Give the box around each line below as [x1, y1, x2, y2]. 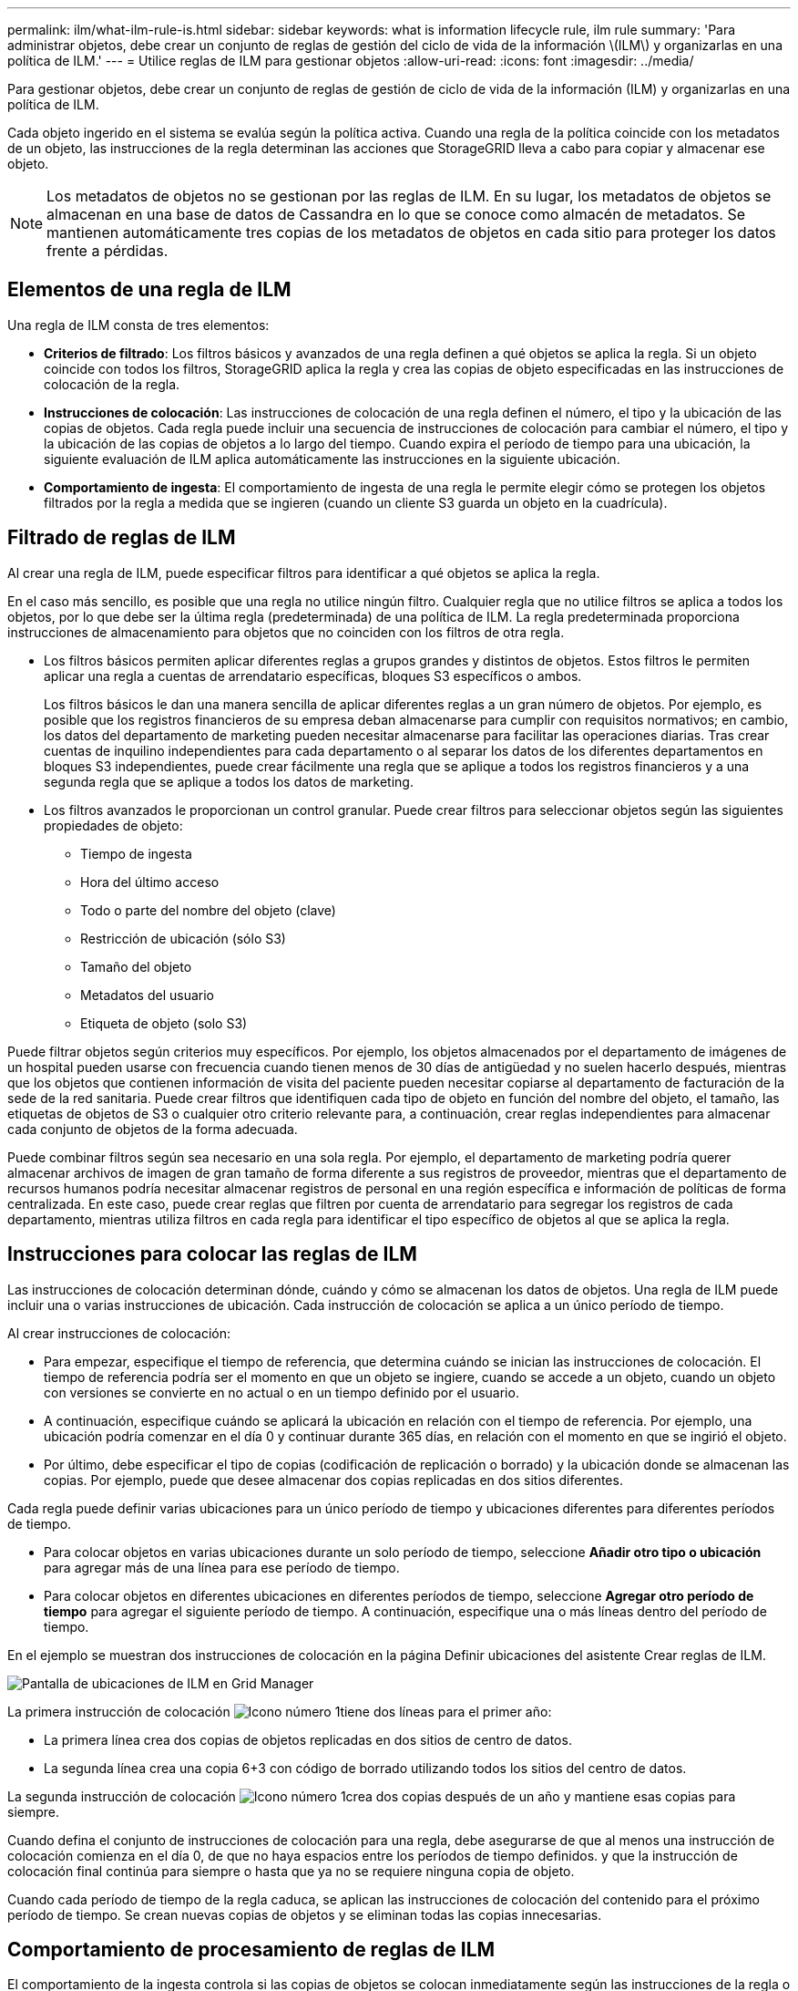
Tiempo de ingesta [80, 845, 192, 861]
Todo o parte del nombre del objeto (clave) [80, 902, 336, 918]
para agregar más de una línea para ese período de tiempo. [44, 1559, 400, 1575]
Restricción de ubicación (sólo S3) [80, 930, 286, 946]
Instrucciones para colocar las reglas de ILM [7, 1243, 417, 1266]
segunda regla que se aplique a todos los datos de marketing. [44, 773, 414, 789]
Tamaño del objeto [80, 958, 192, 975]
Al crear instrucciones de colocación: [7, 1325, 231, 1341]
